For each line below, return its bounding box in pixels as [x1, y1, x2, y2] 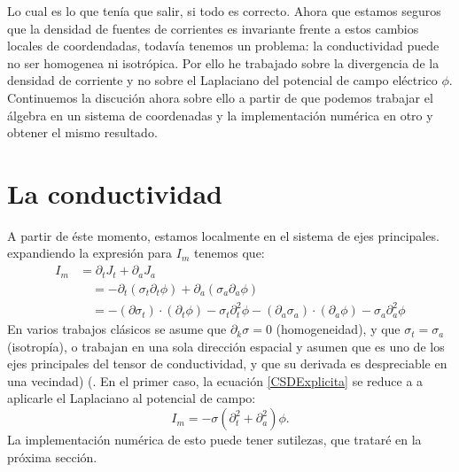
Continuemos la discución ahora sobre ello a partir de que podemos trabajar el [7, 88, 433, 106]
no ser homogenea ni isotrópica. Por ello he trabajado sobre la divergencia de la [7, 53, 440, 72]
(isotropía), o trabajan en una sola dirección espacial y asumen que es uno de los [7, 337, 445, 355]
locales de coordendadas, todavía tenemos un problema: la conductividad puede [7, 36, 440, 55]
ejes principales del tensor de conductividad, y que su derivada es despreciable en [7, 354, 447, 373]
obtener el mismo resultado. [7, 123, 158, 142]
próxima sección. [7, 447, 97, 466]
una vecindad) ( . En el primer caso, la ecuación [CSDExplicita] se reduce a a [7, 371, 424, 390]
